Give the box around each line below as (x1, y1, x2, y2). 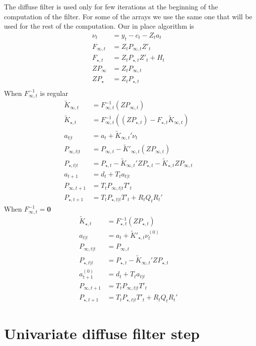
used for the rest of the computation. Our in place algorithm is (4, 21, 194, 31)
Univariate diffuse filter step (4, 323, 200, 344)
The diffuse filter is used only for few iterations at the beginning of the (4, 1, 218, 11)
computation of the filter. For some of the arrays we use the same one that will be (4, 11, 253, 21)
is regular (40, 87, 68, 98)
